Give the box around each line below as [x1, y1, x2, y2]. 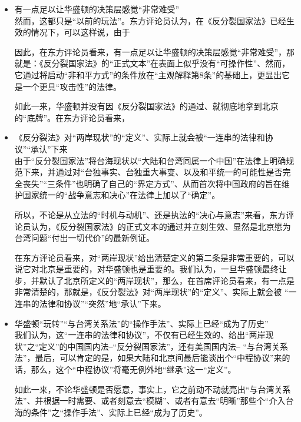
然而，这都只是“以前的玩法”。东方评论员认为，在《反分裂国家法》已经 [14, 14, 287, 26]
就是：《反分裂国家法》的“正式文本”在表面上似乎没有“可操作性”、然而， [14, 57, 290, 69]
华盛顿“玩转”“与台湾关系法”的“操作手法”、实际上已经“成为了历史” [14, 317, 269, 329]
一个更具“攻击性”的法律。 [22, 80, 122, 92]
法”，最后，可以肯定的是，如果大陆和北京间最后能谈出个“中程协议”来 [14, 351, 282, 364]
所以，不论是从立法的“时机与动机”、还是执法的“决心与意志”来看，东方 [14, 208, 286, 220]
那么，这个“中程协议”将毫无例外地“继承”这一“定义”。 [31, 363, 236, 376]
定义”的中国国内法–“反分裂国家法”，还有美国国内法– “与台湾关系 [39, 340, 289, 352]
